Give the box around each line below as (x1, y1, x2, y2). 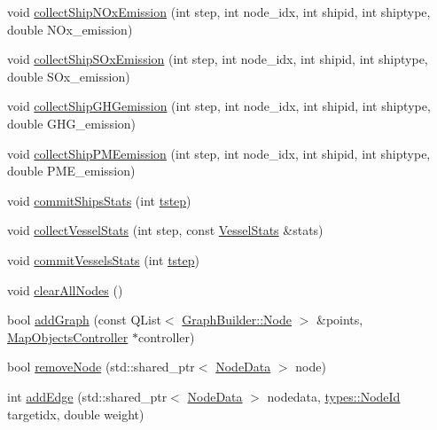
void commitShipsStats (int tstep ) (7, 191, 191, 209)
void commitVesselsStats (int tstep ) (7, 250, 199, 269)
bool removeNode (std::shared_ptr (7, 357, 195, 376)
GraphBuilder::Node (182, 310, 293, 329)
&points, (316, 310, 363, 329)
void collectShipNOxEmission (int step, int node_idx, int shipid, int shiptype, (7, 3, 431, 20)
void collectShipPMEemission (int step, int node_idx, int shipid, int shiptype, (7, 144, 431, 162)
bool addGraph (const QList (7, 310, 161, 329)
